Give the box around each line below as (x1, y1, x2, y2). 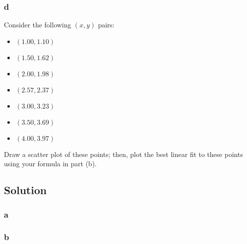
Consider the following (4, 20, 72, 30)
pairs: (98, 20, 115, 30)
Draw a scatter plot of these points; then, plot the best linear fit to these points (4, 149, 243, 159)
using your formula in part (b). (4, 158, 97, 169)
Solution (4, 182, 47, 198)
